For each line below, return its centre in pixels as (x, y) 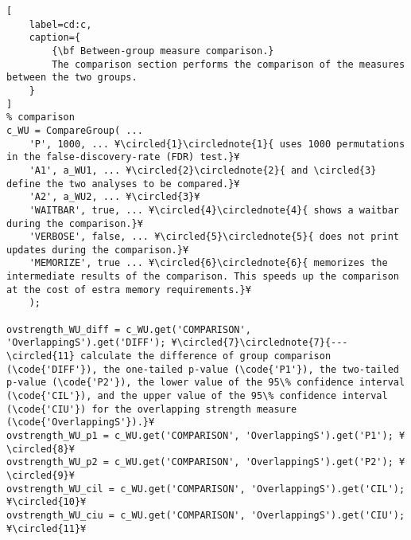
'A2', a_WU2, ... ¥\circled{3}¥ (114, 197)
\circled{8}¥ (41, 449)
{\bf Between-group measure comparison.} (163, 51)
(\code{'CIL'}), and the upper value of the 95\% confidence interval (197, 396)
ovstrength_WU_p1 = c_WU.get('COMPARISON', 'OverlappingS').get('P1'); (200, 436)
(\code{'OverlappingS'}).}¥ (81, 423)
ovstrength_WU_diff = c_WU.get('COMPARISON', (129, 329)
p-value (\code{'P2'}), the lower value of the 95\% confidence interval (206, 383)
